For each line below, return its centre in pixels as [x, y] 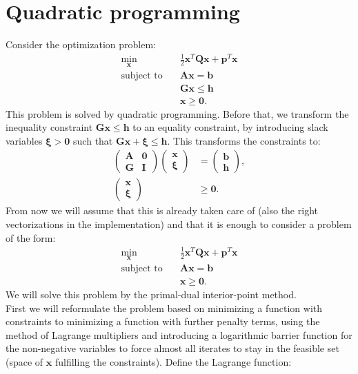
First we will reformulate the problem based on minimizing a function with [164, 308]
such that [93, 140]
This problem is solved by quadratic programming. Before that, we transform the [177, 113]
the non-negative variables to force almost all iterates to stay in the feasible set [172, 348]
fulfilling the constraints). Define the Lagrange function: [173, 362]
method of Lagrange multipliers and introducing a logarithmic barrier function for [179, 334]
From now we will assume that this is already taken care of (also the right [162, 210]
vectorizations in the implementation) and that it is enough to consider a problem [179, 224]
